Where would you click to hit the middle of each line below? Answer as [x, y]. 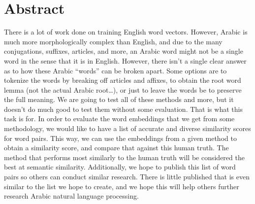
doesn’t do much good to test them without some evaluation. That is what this [123, 109]
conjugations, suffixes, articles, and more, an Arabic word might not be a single [124, 51]
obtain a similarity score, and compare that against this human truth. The [116, 148]
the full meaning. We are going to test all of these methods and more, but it [119, 99]
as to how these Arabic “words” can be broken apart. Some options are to [115, 70]
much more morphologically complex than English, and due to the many [113, 41]
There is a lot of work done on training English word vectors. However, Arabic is [126, 32]
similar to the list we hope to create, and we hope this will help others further [122, 186]
